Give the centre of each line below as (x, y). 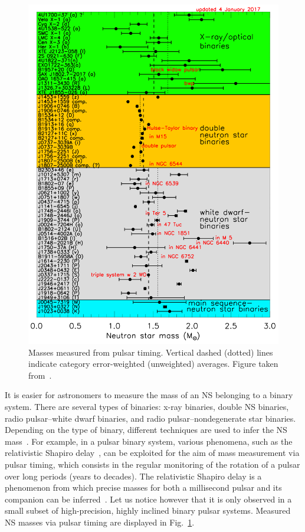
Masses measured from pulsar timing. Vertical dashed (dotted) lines (151, 352)
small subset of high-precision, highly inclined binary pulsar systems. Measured (148, 510)
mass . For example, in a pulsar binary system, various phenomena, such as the (149, 441)
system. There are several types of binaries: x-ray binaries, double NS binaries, (147, 407)
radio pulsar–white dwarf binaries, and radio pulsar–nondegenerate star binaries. (150, 418)
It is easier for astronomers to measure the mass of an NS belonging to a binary (149, 395)
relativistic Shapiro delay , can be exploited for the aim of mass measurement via (152, 453)
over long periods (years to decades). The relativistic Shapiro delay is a (133, 476)
